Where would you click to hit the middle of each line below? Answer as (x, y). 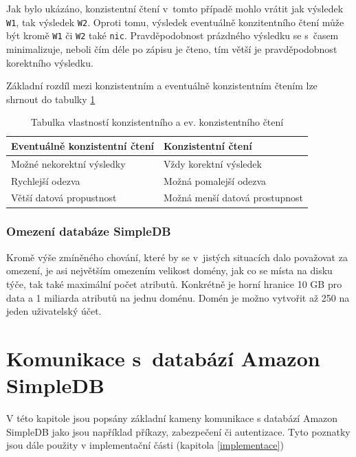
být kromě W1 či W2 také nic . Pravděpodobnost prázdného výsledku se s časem (173, 35)
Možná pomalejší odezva (215, 180)
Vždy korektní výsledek (213, 163)
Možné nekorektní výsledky (68, 163)
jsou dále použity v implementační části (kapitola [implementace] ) (145, 445)
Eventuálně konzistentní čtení (83, 145)
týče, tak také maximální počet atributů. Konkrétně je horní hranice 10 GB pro (174, 283)
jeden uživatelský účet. (54, 311)
